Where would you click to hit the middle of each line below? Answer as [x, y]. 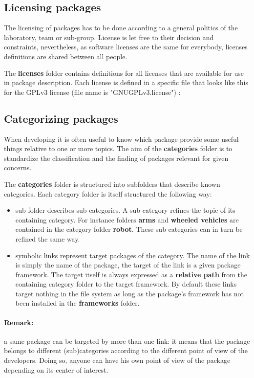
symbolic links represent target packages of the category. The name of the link [133, 255]
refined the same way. [48, 238]
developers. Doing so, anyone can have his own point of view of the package [117, 360]
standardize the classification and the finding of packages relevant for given [116, 158]
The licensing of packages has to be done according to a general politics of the [121, 28]
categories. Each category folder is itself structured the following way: [108, 193]
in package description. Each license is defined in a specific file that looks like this [126, 82]
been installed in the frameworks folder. [77, 303]
